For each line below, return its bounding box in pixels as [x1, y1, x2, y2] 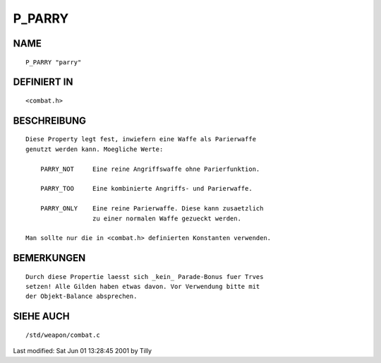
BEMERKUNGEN [13, 252, 86, 264]
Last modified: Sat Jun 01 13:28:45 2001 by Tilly [13, 347, 152, 355]
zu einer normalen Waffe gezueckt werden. [92, 214, 241, 222]
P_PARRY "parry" [25, 58, 82, 66]
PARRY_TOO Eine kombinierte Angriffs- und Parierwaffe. [40, 184, 253, 193]
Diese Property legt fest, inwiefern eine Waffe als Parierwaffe [25, 135, 257, 143]
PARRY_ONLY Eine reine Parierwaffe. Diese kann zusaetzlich [40, 205, 264, 213]
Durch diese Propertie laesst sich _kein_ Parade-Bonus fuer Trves [25, 273, 264, 280]
